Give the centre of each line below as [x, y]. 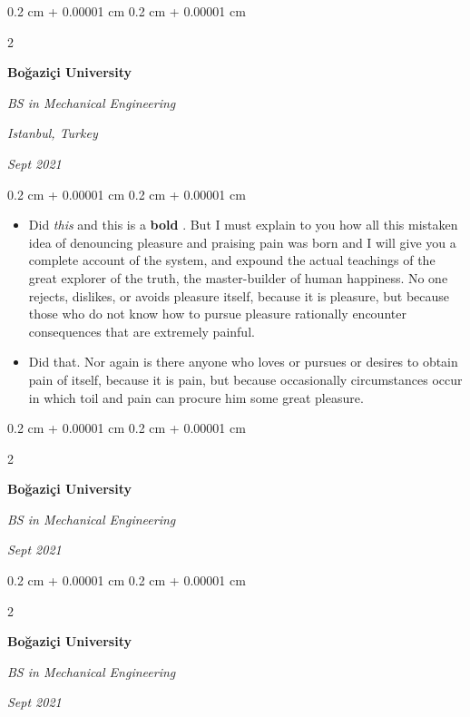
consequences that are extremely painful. [142, 331]
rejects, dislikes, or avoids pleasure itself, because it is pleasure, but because [239, 295]
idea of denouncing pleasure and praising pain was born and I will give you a [242, 242]
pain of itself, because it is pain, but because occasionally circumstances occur [245, 379]
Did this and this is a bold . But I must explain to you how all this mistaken [243, 225]
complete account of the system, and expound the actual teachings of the [232, 260]
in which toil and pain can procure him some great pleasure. [196, 397]
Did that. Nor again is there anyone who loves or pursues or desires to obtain [243, 362]
